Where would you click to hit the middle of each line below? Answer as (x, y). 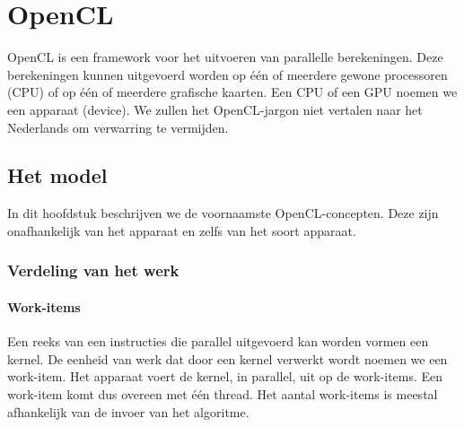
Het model (57, 175)
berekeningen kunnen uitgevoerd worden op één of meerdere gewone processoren (228, 74)
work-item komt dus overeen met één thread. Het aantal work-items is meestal (223, 393)
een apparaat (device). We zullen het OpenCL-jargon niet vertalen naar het (215, 109)
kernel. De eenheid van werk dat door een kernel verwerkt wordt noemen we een (228, 358)
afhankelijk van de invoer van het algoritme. (128, 411)
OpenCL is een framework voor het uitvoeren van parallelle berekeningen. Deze (225, 57)
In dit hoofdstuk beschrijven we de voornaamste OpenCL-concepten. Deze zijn (223, 213)
